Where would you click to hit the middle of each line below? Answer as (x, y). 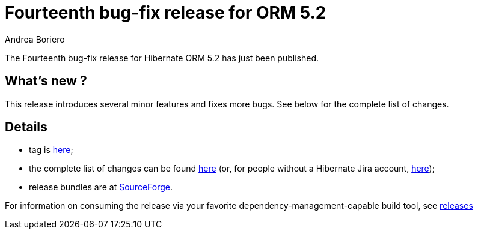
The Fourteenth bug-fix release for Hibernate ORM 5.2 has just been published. (162, 58)
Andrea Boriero (35, 39)
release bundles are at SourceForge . (101, 187)
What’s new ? (46, 81)
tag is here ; (51, 150)
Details (26, 127)
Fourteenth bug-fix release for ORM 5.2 (166, 13)
